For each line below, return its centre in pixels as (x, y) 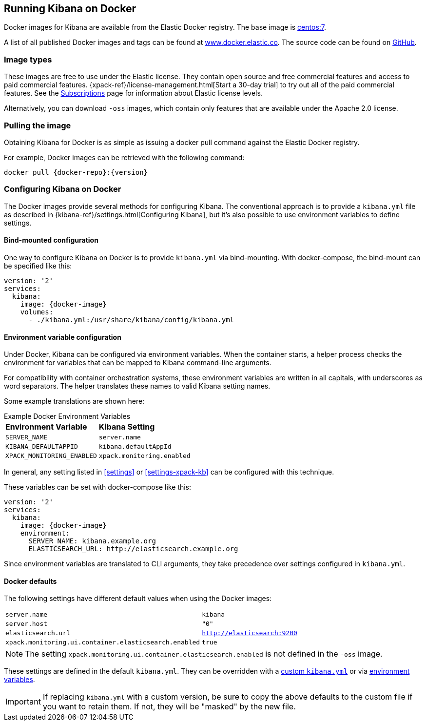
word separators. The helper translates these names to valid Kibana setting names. (137, 386)
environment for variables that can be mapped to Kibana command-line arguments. (138, 363)
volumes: (37, 312)
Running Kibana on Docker (70, 9)
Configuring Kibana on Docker (63, 189)
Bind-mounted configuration (51, 240)
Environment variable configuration (63, 337)
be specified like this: (38, 266)
